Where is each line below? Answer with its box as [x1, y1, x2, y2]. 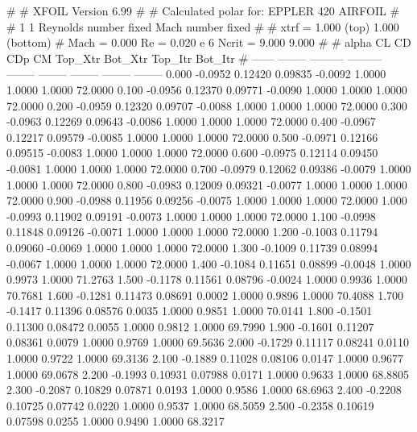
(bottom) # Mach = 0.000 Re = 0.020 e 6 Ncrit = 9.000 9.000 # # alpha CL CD [6, 34, 411, 51]
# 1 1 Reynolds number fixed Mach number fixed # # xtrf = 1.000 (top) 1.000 [6, 18, 399, 35]
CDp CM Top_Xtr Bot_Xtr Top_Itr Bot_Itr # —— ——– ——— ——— [6, 49, 382, 66]
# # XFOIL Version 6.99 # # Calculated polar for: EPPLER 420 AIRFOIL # [6, 2, 400, 19]
